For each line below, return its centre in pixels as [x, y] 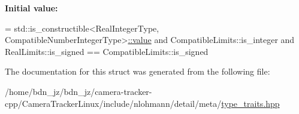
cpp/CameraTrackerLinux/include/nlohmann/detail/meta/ [113, 103]
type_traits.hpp [250, 103]
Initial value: [31, 8]
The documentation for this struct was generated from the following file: [138, 71]
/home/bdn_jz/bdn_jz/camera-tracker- [78, 91]
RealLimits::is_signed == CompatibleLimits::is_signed [107, 51]
